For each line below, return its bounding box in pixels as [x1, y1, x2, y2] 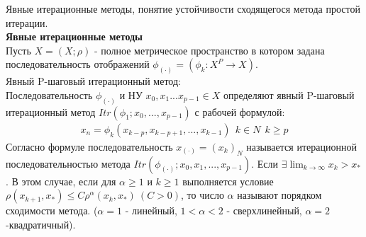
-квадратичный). [6, 216, 76, 231]
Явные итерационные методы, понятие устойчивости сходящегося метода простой [6, 1, 360, 16]
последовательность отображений [6, 57, 150, 71]
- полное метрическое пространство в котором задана [94, 42, 325, 57]
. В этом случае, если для [6, 173, 116, 188]
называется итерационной [246, 139, 357, 154]
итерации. [6, 15, 48, 30]
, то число [181, 187, 224, 202]
